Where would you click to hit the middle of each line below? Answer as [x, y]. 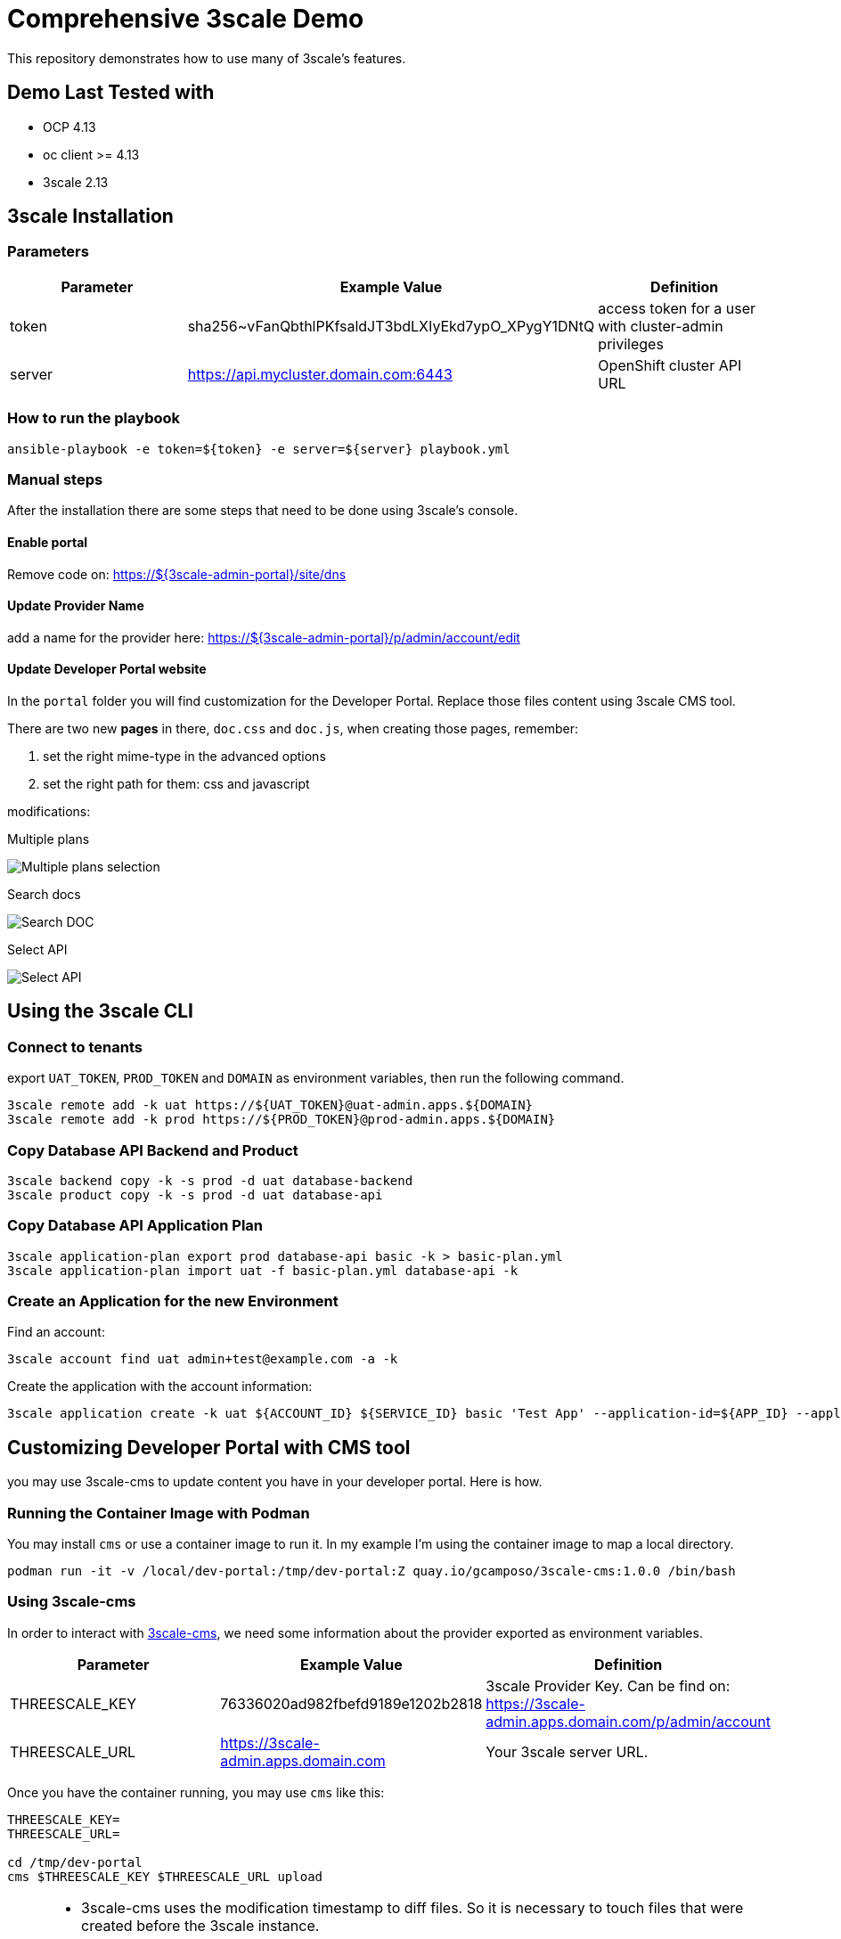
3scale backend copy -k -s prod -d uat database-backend [210, 1180]
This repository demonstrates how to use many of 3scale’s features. [207, 58]
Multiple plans [49, 839]
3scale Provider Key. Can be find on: [608, 1685]
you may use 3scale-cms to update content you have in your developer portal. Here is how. [275, 1482]
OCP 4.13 [69, 127]
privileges [631, 344]
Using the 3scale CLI [100, 1011]
